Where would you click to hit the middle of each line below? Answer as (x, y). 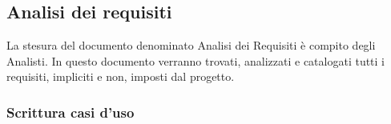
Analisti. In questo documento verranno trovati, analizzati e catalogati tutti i (196, 60)
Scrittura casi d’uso (71, 112)
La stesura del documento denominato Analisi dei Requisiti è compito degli (191, 45)
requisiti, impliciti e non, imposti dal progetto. (121, 76)
